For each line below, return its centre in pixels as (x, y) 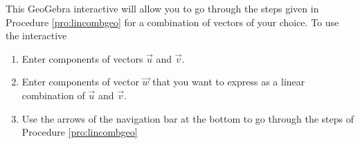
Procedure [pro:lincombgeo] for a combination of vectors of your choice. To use (172, 22)
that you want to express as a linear (229, 82)
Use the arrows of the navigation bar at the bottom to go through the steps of (188, 118)
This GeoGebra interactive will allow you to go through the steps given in (162, 8)
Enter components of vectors (82, 58)
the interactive (36, 35)
